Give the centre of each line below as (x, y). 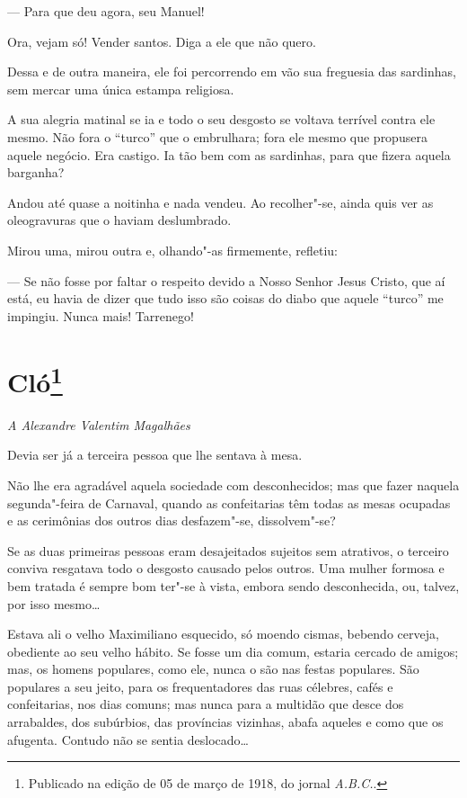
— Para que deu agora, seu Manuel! (106, 11)
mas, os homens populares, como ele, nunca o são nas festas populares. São (213, 669)
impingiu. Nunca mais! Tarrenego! (101, 315)
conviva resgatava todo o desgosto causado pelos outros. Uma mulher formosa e (226, 568)
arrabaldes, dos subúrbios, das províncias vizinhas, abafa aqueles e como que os (225, 722)
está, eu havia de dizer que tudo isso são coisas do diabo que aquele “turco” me (225, 298)
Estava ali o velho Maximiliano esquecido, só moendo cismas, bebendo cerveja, (223, 634)
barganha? (36, 172)
